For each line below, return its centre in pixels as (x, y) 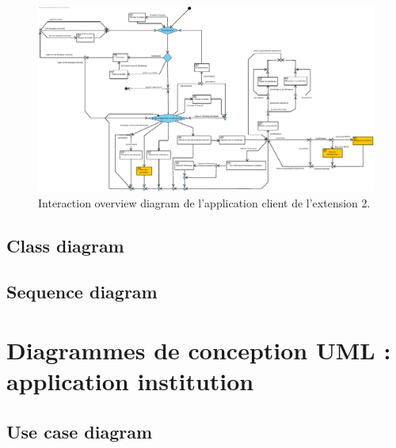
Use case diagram (80, 431)
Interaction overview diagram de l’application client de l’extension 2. (204, 202)
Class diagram (65, 245)
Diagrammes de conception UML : (199, 349)
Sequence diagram (82, 292)
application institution (130, 381)
